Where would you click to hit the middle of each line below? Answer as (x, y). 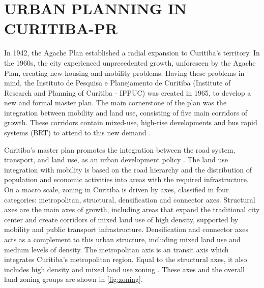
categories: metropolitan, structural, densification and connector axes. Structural (130, 199)
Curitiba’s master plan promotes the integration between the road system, (120, 149)
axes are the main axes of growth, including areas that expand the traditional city (132, 209)
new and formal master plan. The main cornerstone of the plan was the (115, 103)
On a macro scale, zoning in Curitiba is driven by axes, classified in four (116, 190)
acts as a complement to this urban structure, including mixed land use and (122, 239)
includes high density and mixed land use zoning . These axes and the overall (124, 269)
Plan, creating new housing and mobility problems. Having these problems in (124, 73)
